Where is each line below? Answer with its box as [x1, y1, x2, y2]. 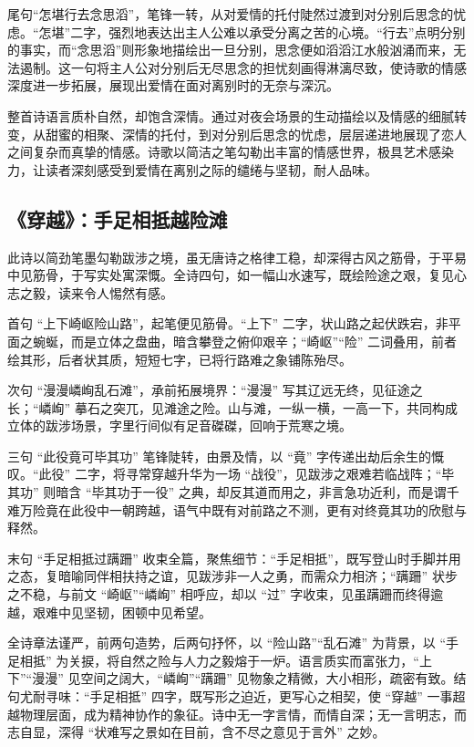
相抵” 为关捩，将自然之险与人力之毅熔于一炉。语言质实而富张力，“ [19, 650, 419, 669]
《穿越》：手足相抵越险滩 [7, 204, 228, 233]
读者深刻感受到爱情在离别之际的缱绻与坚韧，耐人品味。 [45, 160, 377, 179]
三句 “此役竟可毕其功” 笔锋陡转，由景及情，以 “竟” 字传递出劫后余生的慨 [7, 446, 445, 465]
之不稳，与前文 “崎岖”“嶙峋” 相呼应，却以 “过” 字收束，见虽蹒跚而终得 [7, 585, 431, 604]
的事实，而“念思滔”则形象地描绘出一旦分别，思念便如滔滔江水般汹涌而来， [7, 40, 454, 59]
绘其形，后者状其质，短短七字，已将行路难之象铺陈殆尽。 [7, 349, 352, 368]
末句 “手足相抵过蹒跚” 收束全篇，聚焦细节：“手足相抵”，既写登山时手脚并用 [7, 548, 461, 567]
